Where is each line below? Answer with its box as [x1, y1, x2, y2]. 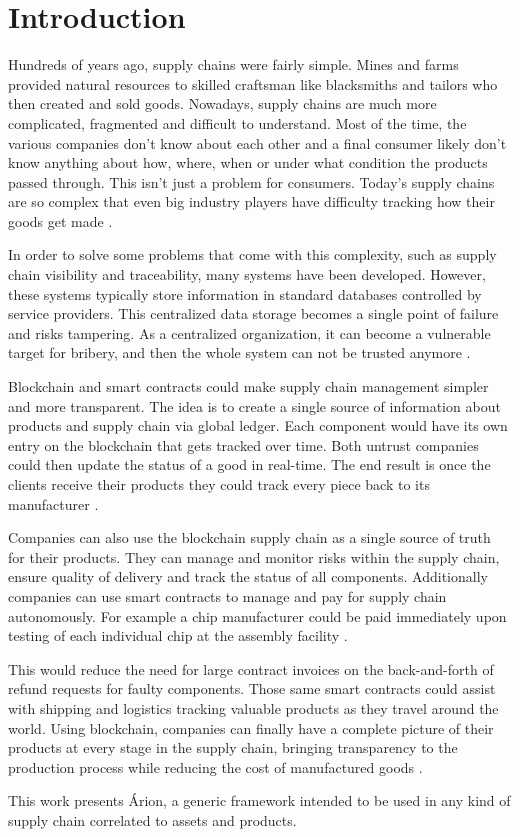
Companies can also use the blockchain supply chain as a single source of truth [8, 527, 491, 548]
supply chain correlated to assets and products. [8, 809, 297, 830]
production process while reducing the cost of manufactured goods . [8, 756, 423, 777]
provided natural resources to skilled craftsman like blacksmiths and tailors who [8, 73, 498, 94]
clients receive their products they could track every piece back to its [8, 474, 430, 494]
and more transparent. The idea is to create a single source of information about [8, 395, 501, 416]
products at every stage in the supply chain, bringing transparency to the [8, 737, 458, 758]
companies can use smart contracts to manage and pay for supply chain [8, 585, 447, 606]
